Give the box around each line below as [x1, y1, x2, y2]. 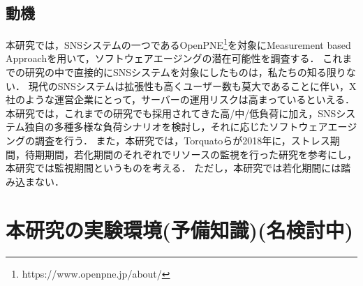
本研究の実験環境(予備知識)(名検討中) [6, 215, 354, 243]
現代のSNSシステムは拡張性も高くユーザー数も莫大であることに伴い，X [28, 78, 357, 93]
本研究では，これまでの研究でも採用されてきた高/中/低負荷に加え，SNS [6, 105, 336, 120]
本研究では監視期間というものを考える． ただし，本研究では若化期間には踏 [6, 160, 351, 175]
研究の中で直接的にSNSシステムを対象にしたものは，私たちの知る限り [24, 65, 346, 80]
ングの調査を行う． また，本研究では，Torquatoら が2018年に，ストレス [6, 133, 330, 148]
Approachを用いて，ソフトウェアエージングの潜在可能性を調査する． [6, 51, 320, 66]
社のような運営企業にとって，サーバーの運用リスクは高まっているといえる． [6, 92, 355, 107]
